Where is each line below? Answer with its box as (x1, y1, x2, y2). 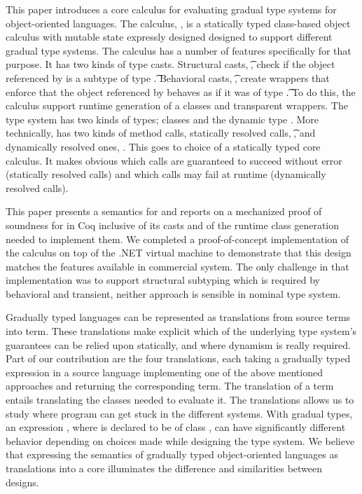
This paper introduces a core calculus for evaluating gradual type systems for (6, 2, 337, 16)
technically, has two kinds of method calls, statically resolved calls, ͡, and (6, 125, 316, 140)
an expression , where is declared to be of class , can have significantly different (6, 420, 346, 434)
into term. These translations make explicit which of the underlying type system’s (6, 324, 357, 338)
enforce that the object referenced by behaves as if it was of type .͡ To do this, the (6, 84, 356, 99)
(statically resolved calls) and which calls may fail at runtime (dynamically (6, 167, 326, 181)
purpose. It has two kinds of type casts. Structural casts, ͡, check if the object (6, 57, 335, 71)
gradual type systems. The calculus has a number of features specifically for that (6, 43, 351, 57)
